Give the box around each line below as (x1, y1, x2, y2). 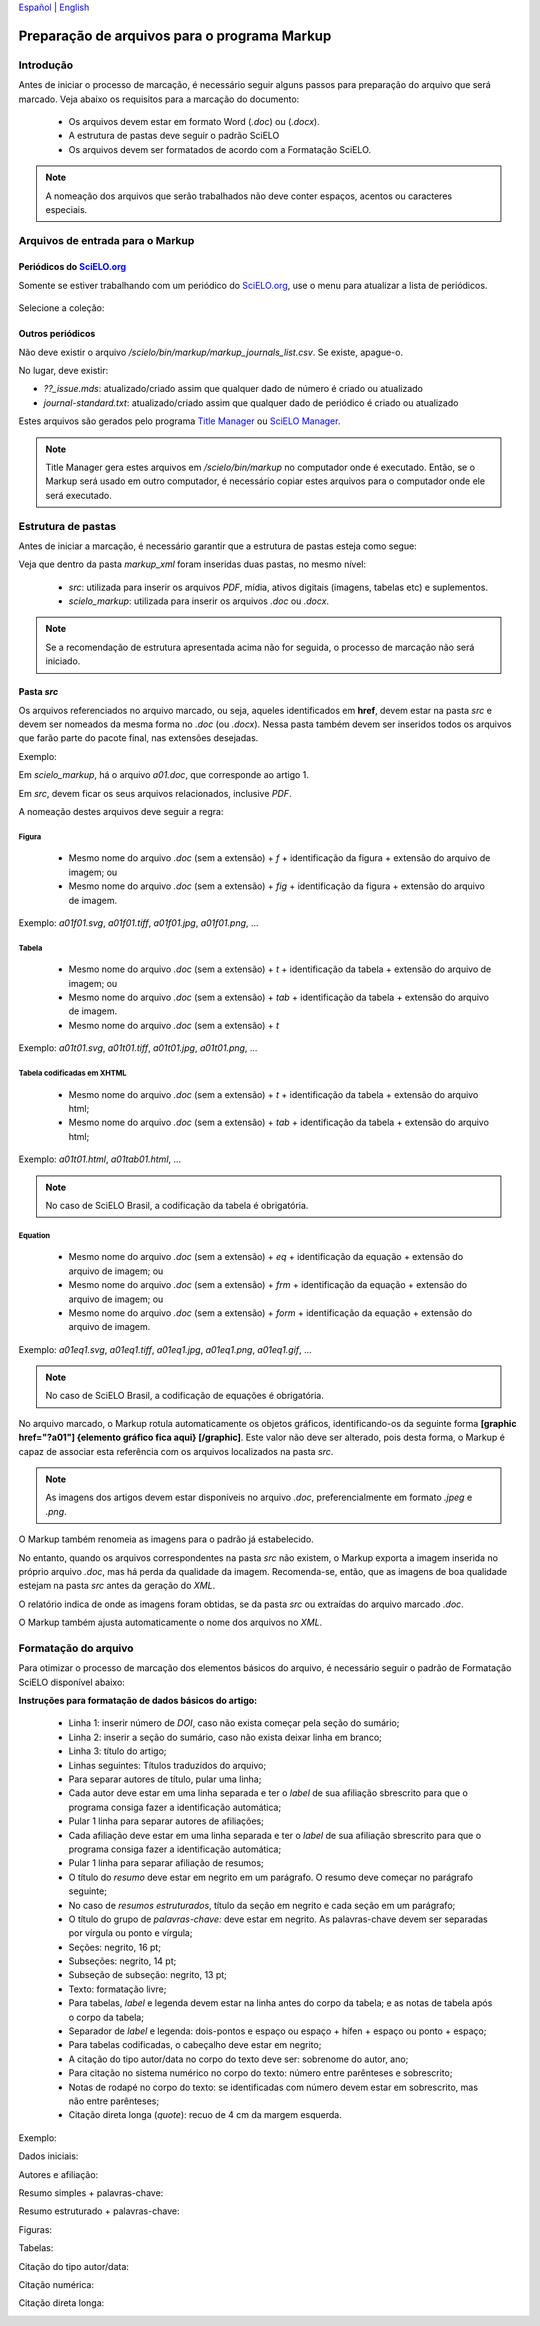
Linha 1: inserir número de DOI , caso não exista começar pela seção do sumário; (68, 1717, 400, 1729)
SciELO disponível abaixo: (18, 1676, 125, 1688)
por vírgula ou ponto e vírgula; (68, 1927, 193, 1939)
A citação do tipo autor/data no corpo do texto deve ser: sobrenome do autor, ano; (68, 2053, 409, 2065)
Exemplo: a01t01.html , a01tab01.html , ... (18, 1153, 182, 1165)
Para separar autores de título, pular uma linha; (68, 1773, 262, 1785)
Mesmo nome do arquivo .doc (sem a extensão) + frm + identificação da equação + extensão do (68, 1279, 468, 1291)
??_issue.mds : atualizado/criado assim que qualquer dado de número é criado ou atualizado (43, 383, 424, 395)
